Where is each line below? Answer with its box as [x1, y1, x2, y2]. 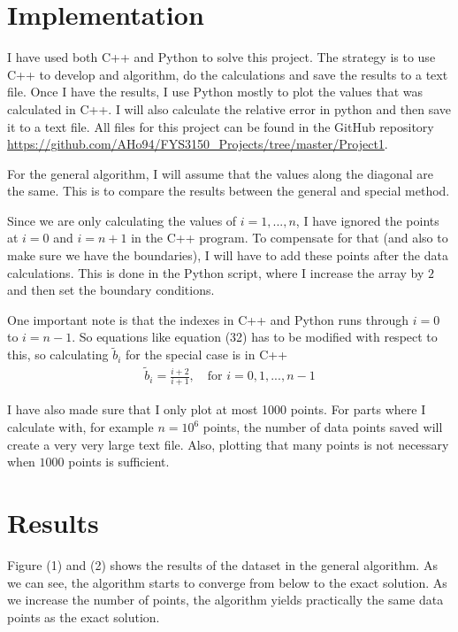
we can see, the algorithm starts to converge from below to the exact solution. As [7, 573, 447, 591]
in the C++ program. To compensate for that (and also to [131, 228, 448, 247]
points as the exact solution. [7, 607, 160, 626]
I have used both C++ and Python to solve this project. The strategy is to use [7, 48, 436, 66]
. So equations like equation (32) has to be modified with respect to [72, 328, 438, 346]
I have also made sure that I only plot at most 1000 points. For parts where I [7, 400, 426, 419]
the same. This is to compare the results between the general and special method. [7, 181, 450, 200]
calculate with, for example [7, 418, 154, 435]
